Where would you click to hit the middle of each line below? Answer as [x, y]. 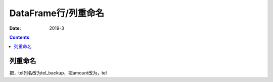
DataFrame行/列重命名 [57, 13]
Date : [15, 28]
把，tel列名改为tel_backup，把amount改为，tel [58, 73]
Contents [19, 37]
